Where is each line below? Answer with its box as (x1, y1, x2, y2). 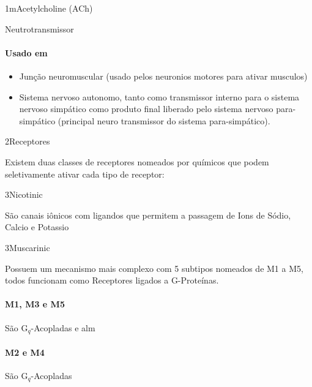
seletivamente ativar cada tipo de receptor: (5, 167, 165, 180)
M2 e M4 (5, 345, 45, 358)
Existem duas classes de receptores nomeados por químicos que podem (5, 155, 269, 168)
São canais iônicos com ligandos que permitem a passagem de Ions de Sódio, (5, 208, 291, 221)
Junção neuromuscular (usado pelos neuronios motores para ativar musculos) (19, 69, 308, 82)
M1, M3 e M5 (5, 298, 65, 310)
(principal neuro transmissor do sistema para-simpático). (58, 114, 270, 127)
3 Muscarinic (5, 241, 50, 254)
